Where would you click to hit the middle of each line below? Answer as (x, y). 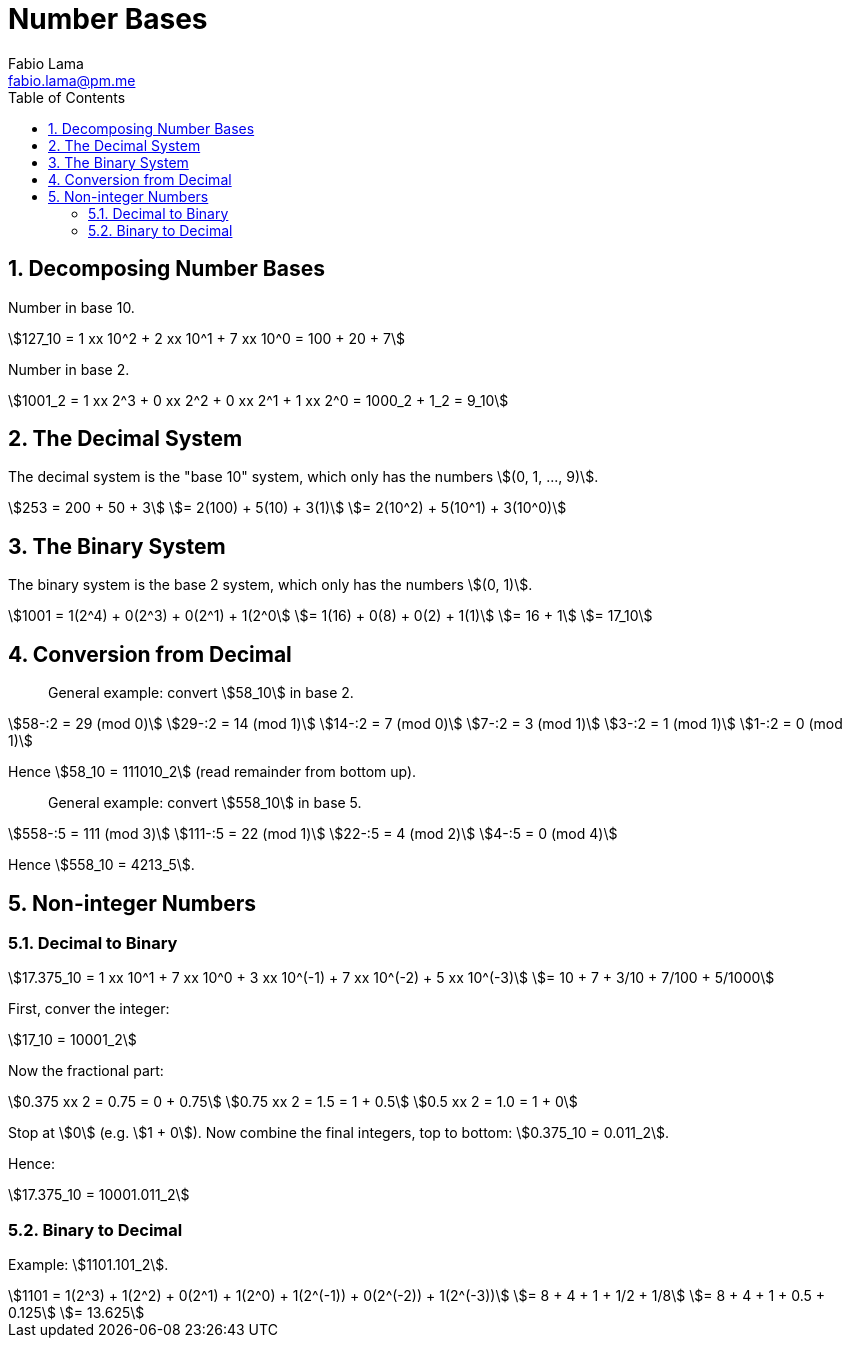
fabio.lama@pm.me (72, 80)
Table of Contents (67, 97)
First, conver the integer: (89, 1009)
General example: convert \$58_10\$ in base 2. (201, 693)
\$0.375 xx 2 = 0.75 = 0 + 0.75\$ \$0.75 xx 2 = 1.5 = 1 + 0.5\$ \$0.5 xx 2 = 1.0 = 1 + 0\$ (293, 1102)
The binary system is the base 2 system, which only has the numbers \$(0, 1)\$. (270, 585)
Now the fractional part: (86, 1071)
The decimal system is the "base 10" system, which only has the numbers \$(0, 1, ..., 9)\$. (303, 477)
